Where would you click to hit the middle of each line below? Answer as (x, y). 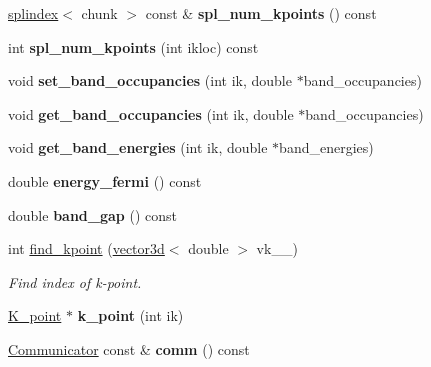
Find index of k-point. (75, 281)
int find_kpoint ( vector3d (86, 248)
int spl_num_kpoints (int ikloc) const (133, 46)
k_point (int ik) (130, 315)
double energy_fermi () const (105, 180)
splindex (33, 13)
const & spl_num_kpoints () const (261, 13)
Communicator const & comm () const (129, 348)
